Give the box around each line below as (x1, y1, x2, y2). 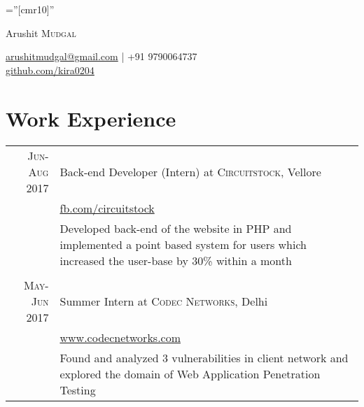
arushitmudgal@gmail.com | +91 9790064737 (6, 49, 197, 64)
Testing (59, 381, 96, 398)
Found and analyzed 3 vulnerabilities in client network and (59, 349, 349, 366)
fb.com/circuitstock (59, 199, 155, 216)
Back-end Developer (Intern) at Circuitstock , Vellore (59, 163, 321, 180)
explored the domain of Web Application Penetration (59, 365, 321, 382)
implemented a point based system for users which (59, 236, 307, 252)
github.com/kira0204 (6, 62, 94, 77)
